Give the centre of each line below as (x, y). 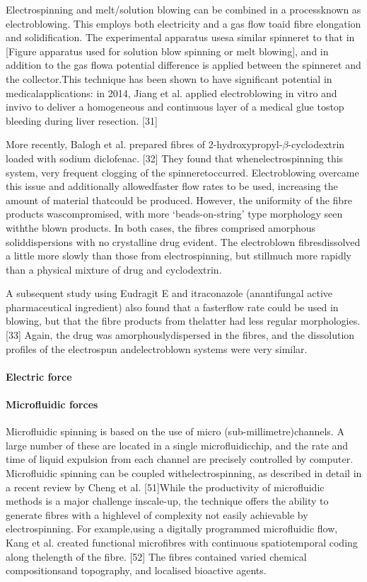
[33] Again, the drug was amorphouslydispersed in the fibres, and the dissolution (180, 335)
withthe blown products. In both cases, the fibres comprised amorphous (161, 227)
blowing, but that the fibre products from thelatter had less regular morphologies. (183, 321)
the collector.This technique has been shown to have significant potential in (169, 78)
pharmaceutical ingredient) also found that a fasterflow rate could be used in (172, 307)
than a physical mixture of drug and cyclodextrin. (114, 269)
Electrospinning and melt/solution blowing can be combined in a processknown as (183, 9)
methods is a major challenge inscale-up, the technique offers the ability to (167, 501)
